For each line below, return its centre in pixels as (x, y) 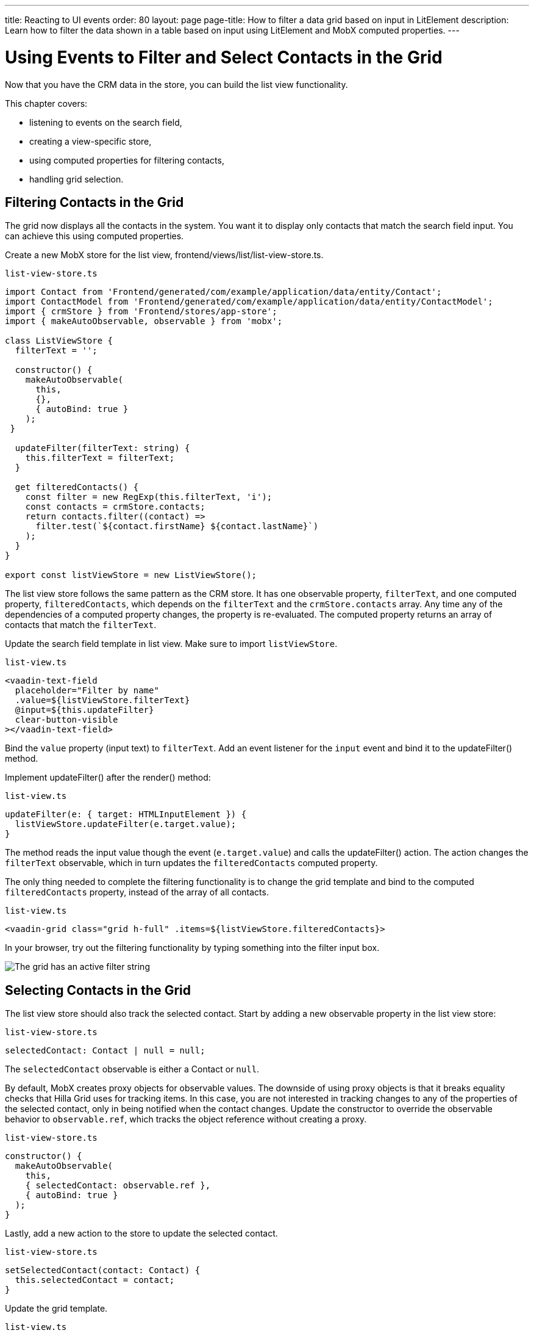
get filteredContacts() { (77, 487)
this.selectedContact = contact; (95, 1280)
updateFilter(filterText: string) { (102, 448)
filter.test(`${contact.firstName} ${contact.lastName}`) (177, 526)
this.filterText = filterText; (100, 458)
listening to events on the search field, (106, 122)
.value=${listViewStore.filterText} (102, 700)
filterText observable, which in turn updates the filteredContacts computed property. (191, 863)
